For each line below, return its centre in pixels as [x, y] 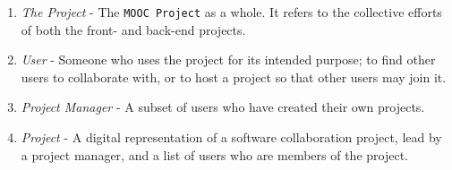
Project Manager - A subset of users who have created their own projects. [223, 107]
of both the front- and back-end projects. [133, 29]
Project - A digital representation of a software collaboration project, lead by [231, 137]
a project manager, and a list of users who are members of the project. [214, 154]
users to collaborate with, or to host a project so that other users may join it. [234, 76]
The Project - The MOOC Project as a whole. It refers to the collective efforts [231, 12]
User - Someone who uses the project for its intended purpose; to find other [228, 59]
